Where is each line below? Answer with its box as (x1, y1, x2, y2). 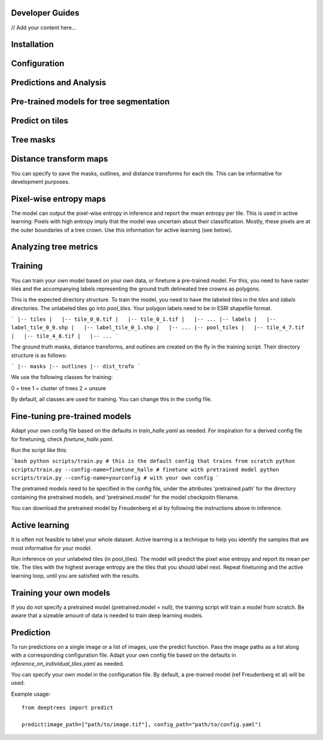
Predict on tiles (11, 116, 69, 126)
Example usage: (11, 690, 51, 697)
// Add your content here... (11, 24, 77, 31)
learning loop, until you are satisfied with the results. (11, 572, 141, 579)
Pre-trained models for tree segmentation (11, 96, 170, 107)
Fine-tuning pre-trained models (11, 411, 132, 421)
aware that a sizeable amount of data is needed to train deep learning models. (11, 612, 203, 619)
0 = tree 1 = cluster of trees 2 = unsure (11, 384, 106, 392)
